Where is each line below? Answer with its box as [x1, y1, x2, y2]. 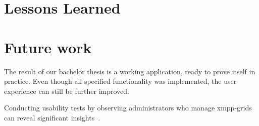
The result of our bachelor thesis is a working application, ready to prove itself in [4, 66, 255, 76]
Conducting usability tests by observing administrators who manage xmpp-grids [4, 102, 252, 113]
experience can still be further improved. [4, 85, 129, 96]
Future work [4, 37, 92, 57]
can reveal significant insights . [4, 112, 100, 122]
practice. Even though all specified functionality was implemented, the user [4, 76, 237, 86]
